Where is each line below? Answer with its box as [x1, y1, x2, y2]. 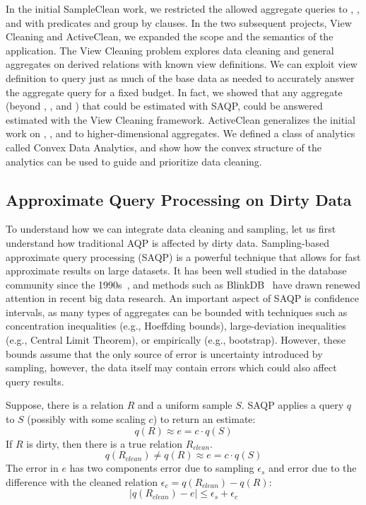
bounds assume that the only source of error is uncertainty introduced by [6, 346, 323, 361]
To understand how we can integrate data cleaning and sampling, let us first [6, 221, 336, 236]
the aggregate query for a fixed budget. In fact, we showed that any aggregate [6, 84, 343, 99]
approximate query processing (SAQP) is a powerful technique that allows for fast [6, 249, 361, 264]
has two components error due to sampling [69, 460, 254, 475]
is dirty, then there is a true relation [26, 436, 183, 451]
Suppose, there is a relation [6, 397, 124, 412]
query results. [6, 373, 64, 388]
